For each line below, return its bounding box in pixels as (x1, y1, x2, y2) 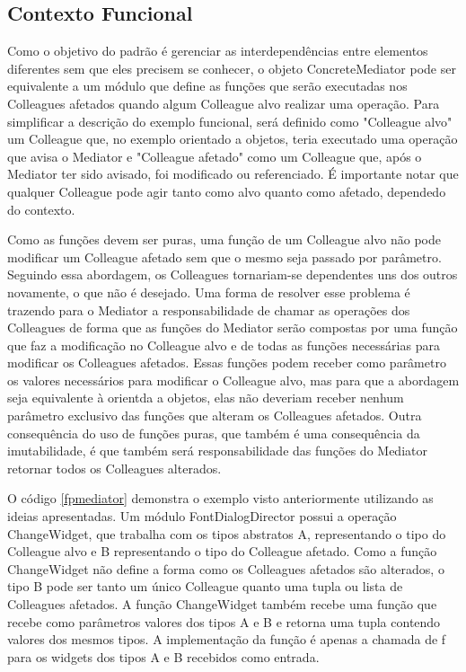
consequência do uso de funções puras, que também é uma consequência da (7, 423, 420, 442)
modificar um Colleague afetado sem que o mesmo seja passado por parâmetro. (7, 247, 442, 266)
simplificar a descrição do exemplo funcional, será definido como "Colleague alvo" (7, 111, 453, 130)
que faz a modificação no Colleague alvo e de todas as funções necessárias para (7, 335, 440, 354)
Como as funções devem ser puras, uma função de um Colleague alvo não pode (7, 230, 441, 249)
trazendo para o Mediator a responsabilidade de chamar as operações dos (7, 300, 410, 319)
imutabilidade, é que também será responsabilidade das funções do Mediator (7, 441, 427, 460)
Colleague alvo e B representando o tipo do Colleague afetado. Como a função (7, 542, 437, 561)
